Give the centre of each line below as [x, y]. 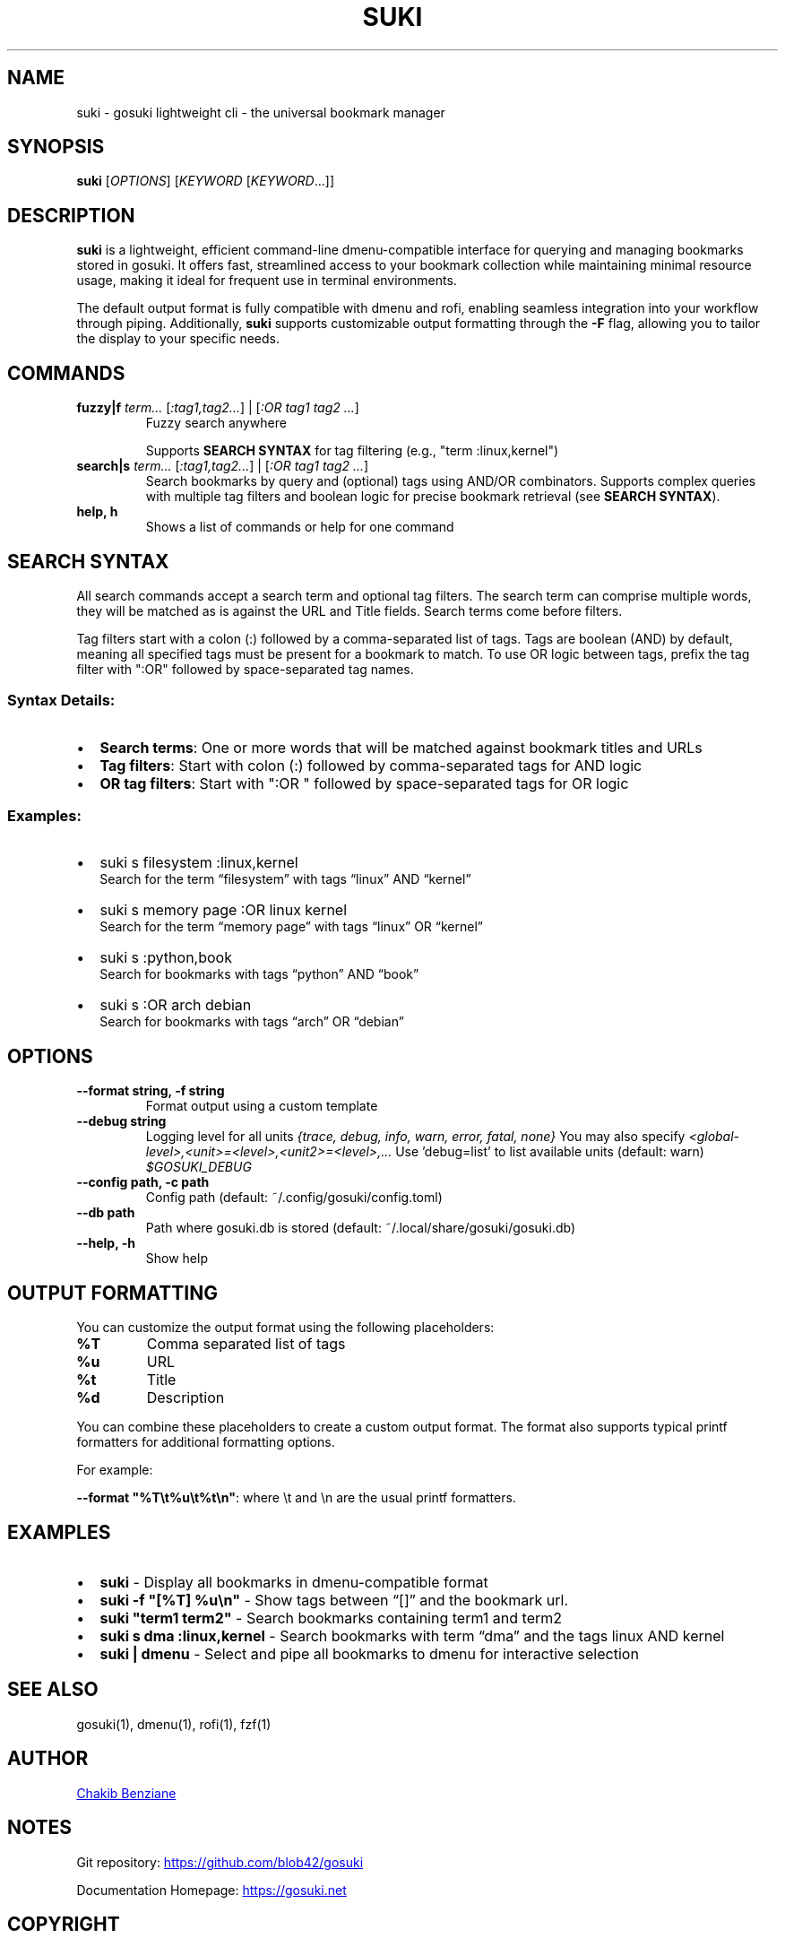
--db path [106, 1213]
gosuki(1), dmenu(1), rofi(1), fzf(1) [174, 1724]
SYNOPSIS [56, 147]
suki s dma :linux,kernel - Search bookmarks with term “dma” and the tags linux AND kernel [412, 1636]
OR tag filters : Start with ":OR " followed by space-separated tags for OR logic [364, 783]
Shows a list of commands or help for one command [300, 527]
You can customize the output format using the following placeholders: [285, 1328]
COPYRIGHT [64, 1924]
